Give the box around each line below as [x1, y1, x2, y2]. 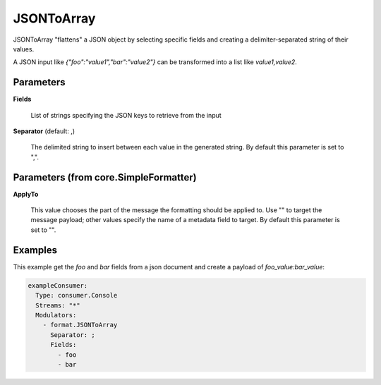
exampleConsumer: [28, 281, 88, 289]
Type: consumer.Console [35, 291, 118, 300]
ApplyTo [13, 190, 39, 198]
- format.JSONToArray [42, 321, 118, 329]
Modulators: [35, 311, 77, 319]
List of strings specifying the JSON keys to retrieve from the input [30, 111, 222, 119]
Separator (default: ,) [13, 127, 75, 135]
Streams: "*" [35, 301, 80, 310]
